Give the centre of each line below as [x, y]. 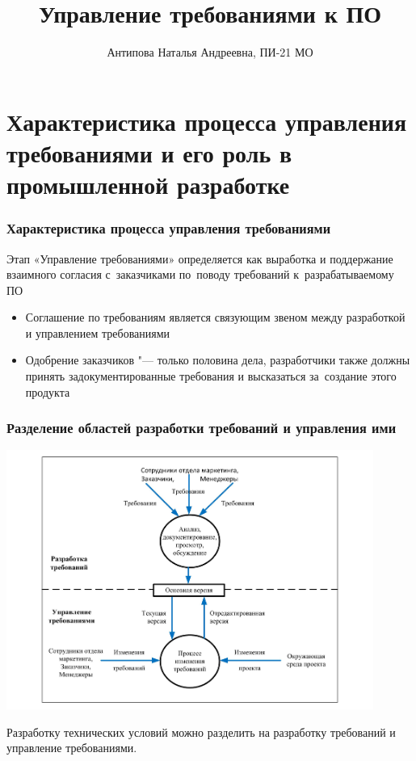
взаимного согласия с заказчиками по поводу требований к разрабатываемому [200, 274]
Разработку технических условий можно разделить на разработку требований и [201, 732]
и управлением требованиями [98, 332]
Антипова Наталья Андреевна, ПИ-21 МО [210, 52]
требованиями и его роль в [149, 152]
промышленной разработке [148, 185]
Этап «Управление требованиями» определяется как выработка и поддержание [200, 258]
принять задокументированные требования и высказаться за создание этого [211, 376]
